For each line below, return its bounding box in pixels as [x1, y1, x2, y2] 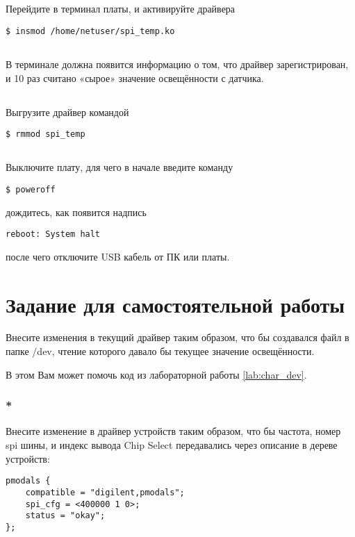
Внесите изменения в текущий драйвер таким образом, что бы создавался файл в [6, 330, 349, 345]
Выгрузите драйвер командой [6, 104, 129, 119]
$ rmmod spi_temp [6, 129, 85, 140]
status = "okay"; [25, 511, 106, 521]
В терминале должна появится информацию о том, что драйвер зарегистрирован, [6, 57, 349, 72]
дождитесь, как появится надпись [6, 204, 147, 219]
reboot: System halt [6, 229, 101, 240]
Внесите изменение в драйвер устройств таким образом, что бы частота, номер [6, 424, 341, 438]
